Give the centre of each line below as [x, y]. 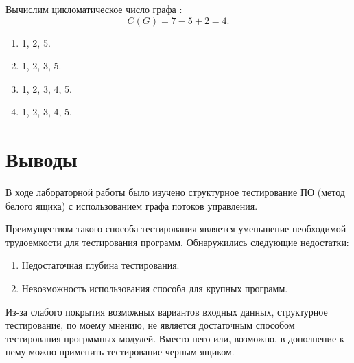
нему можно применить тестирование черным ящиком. [120, 352]
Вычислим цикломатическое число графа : [94, 9]
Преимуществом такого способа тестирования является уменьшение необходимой [176, 229]
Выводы [42, 159]
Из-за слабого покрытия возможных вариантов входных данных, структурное [167, 311]
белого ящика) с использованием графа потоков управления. [132, 205]
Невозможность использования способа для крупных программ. [155, 288]
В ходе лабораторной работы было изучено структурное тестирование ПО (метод [175, 192]
